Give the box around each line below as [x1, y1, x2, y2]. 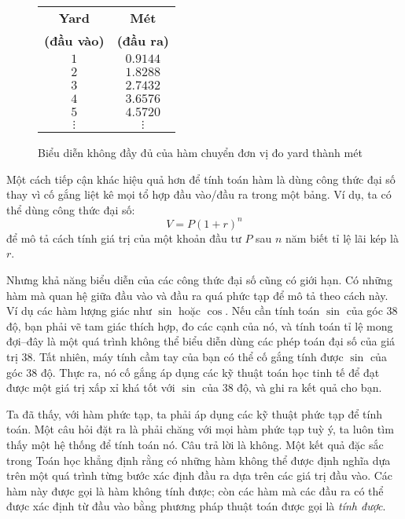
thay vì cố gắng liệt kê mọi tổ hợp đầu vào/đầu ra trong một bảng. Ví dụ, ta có [6, 186, 392, 203]
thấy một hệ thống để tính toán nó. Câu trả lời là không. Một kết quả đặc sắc [6, 437, 384, 452]
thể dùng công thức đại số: [6, 201, 135, 217]
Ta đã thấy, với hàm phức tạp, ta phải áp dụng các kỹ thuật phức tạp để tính [6, 405, 383, 422]
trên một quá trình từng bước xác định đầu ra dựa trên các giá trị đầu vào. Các [6, 467, 393, 484]
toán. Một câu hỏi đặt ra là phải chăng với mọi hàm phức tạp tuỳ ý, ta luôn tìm [6, 421, 394, 437]
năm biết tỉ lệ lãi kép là [285, 229, 399, 246]
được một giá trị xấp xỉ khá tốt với [6, 379, 175, 396]
